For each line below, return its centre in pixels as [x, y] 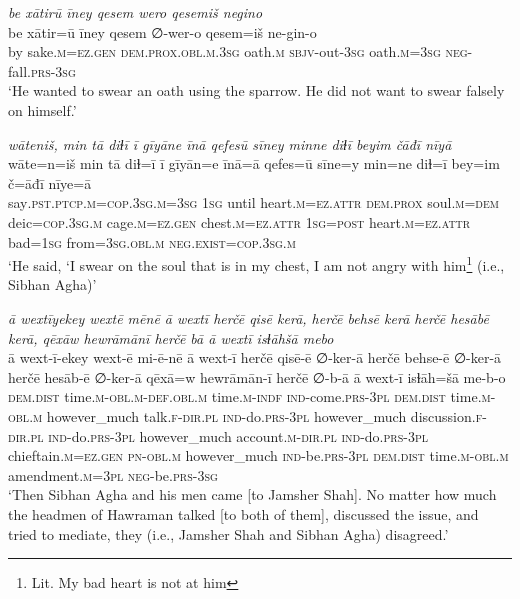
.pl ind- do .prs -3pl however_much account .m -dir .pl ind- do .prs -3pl [227, 435]
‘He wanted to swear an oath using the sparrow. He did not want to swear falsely [256, 90]
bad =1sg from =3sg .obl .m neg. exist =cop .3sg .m [152, 241]
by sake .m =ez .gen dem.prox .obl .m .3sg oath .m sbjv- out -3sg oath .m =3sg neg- [240, 51]
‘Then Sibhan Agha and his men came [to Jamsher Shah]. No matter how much [252, 494]
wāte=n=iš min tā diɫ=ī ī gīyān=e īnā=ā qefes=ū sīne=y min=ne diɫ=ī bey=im [254, 163]
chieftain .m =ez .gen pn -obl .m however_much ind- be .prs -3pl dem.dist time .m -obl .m [258, 455]
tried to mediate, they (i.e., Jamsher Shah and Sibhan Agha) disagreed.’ [228, 533]
